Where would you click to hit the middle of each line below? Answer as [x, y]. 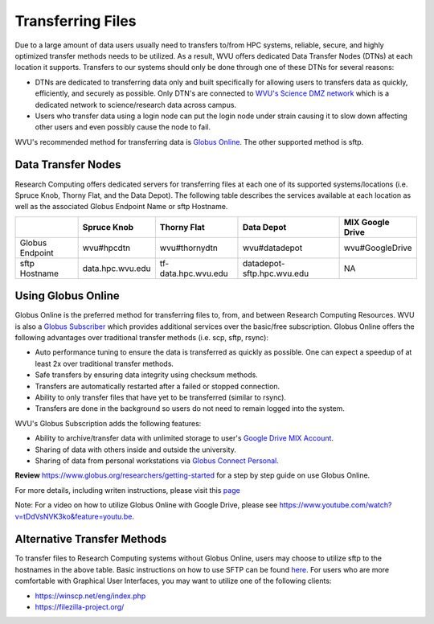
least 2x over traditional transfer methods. [104, 363]
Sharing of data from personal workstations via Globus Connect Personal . [157, 460]
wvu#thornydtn [189, 248]
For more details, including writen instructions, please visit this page [127, 490]
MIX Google [366, 222]
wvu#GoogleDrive [378, 248]
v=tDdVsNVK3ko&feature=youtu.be [74, 516]
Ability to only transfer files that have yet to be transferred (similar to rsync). [161, 397]
